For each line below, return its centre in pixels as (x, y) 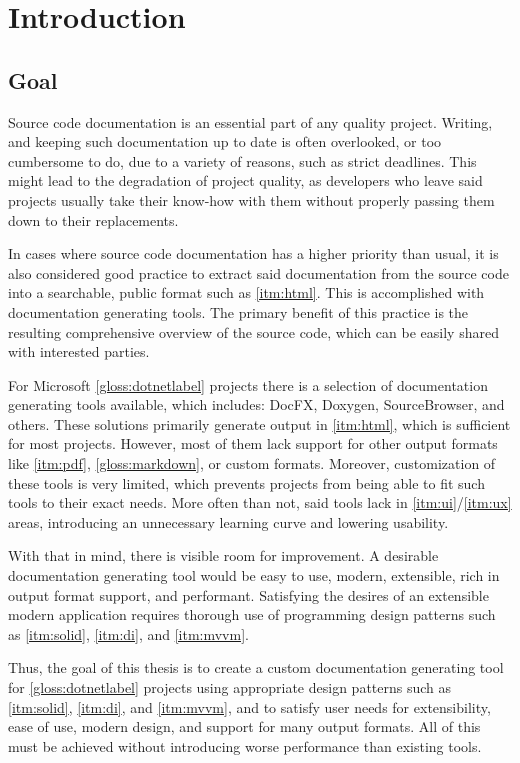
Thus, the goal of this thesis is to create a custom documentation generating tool (256, 667)
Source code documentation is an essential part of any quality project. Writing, (250, 121)
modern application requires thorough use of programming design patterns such (252, 614)
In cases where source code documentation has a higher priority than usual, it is (253, 253)
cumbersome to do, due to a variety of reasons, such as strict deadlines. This (242, 160)
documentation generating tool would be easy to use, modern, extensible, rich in (254, 575)
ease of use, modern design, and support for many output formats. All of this (244, 726)
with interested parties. (79, 351)
